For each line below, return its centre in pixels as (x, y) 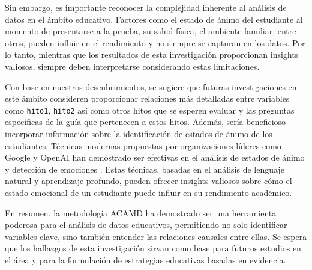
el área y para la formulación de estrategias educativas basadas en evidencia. (145, 259)
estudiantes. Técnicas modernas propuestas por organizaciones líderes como (143, 145)
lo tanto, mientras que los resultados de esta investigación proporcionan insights (152, 54)
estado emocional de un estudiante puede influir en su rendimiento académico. (148, 192)
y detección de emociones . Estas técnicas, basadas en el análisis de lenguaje (145, 169)
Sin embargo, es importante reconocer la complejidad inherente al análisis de (146, 7)
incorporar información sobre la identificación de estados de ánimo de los (139, 133)
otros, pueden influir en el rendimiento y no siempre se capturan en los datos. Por (155, 42)
